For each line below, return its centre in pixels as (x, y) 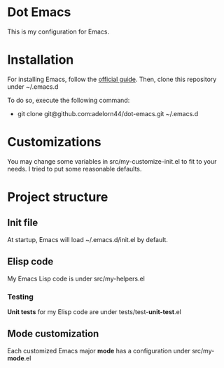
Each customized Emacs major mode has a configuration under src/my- (111, 351)
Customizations (54, 142)
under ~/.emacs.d (33, 86)
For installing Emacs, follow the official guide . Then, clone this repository (112, 79)
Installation (41, 60)
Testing (20, 297)
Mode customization (53, 334)
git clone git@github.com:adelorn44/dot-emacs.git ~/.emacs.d (108, 113)
